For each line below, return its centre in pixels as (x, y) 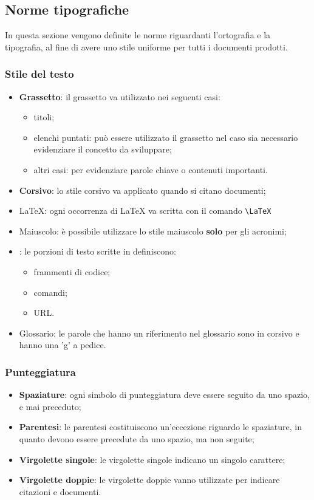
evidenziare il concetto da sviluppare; (103, 149)
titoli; (44, 117)
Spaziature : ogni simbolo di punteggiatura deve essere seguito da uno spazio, (164, 395)
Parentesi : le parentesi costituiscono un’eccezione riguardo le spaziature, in (160, 427)
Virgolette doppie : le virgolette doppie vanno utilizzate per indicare (149, 480)
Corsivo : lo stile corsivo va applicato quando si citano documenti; (142, 190)
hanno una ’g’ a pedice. (63, 345)
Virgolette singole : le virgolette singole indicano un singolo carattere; (152, 459)
